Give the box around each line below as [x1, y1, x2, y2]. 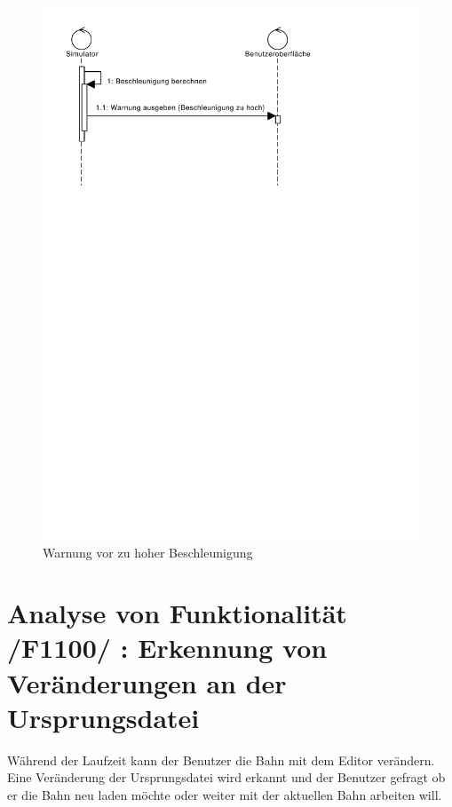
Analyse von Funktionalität [7, 595, 347, 631]
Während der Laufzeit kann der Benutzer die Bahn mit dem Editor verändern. [7, 750, 435, 769]
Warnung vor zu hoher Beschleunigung [43, 542, 253, 561]
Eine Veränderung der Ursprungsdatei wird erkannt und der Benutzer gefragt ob [7, 768, 446, 787]
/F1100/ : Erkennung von [7, 629, 328, 666]
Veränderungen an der [7, 664, 287, 700]
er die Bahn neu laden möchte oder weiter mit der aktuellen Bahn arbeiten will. [7, 785, 442, 803]
